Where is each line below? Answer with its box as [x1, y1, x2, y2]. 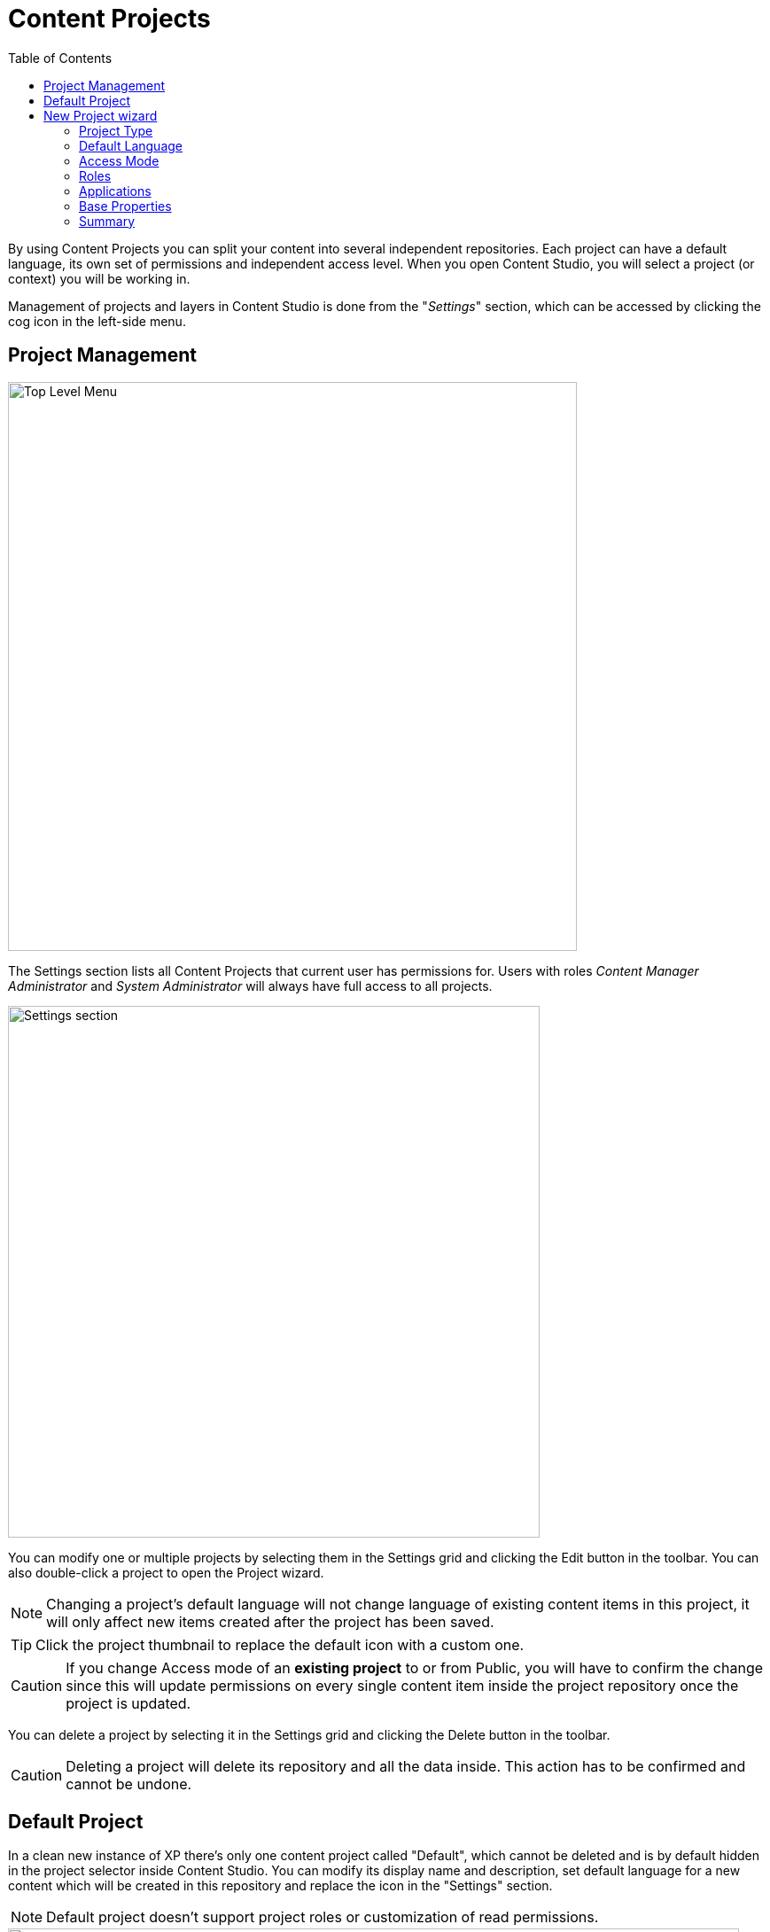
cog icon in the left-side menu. [8, 313, 186, 329]
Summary [79, 213, 136, 229]
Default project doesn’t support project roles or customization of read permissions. [46, 1908, 599, 1927]
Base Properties [79, 198, 172, 214]
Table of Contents [8, 50, 113, 66]
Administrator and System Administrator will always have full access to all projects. [8, 978, 493, 993]
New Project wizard [43, 107, 158, 123]
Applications [79, 183, 152, 199]
